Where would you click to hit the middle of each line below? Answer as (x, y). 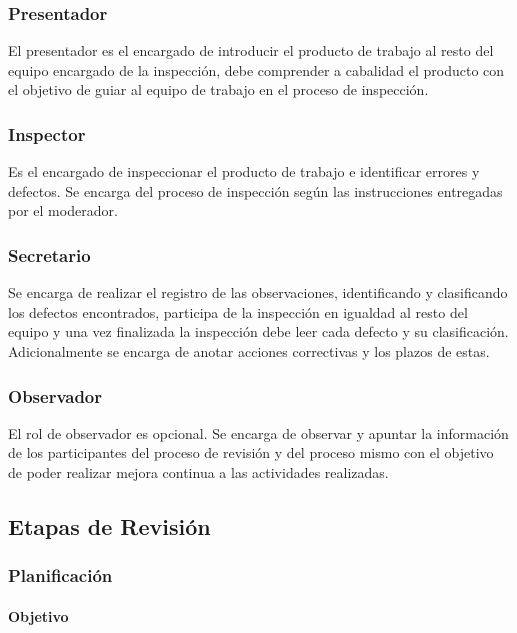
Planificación (60, 575)
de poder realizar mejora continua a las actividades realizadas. (198, 472)
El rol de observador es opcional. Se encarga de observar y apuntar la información (258, 432)
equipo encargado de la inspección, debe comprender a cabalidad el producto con (256, 69)
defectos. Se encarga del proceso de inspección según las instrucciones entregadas (255, 190)
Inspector (47, 133)
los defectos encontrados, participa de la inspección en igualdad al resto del (238, 311)
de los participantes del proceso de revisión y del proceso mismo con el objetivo (251, 452)
